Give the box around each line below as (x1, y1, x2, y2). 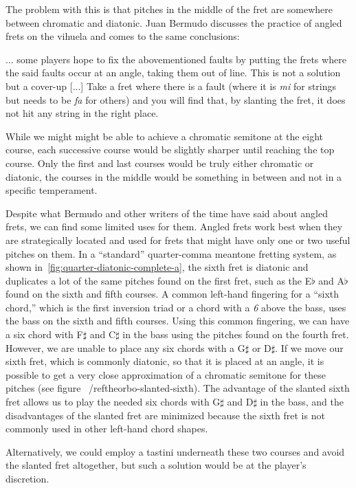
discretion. (5, 472, 49, 485)
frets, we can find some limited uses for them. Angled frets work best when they (5, 219, 343, 234)
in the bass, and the (260, 395, 344, 409)
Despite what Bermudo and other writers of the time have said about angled (5, 206, 328, 220)
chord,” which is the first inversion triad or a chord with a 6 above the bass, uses (5, 300, 346, 314)
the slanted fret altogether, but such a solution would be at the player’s (5, 458, 307, 472)
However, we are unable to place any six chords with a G (5, 340, 245, 355)
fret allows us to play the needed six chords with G (5, 395, 221, 409)
